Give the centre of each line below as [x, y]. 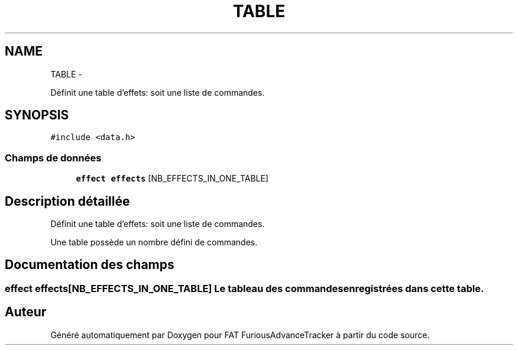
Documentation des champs [90, 265]
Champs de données [53, 158]
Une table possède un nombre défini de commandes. [154, 242]
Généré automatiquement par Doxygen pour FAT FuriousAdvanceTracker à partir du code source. [240, 335]
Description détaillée [67, 201]
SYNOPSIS [37, 115]
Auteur [26, 312]
